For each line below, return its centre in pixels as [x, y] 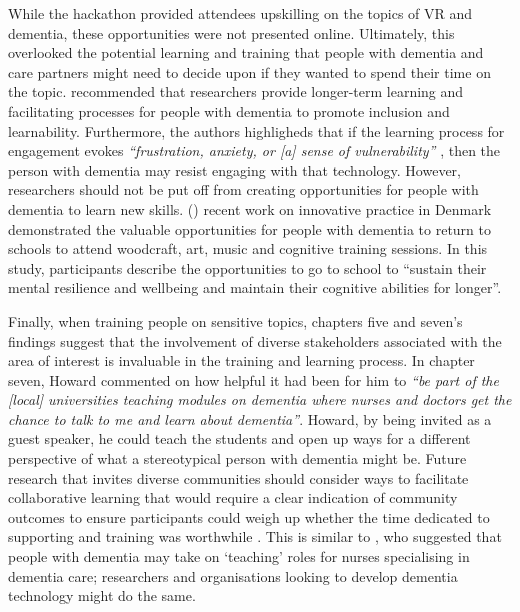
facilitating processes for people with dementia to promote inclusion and [229, 110]
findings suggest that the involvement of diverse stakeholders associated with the [255, 340]
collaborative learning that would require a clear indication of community [233, 497]
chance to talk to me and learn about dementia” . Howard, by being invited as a [250, 418]
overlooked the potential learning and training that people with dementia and [246, 52]
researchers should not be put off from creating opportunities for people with [243, 189]
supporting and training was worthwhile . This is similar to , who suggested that [255, 536]
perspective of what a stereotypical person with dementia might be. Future [237, 458]
